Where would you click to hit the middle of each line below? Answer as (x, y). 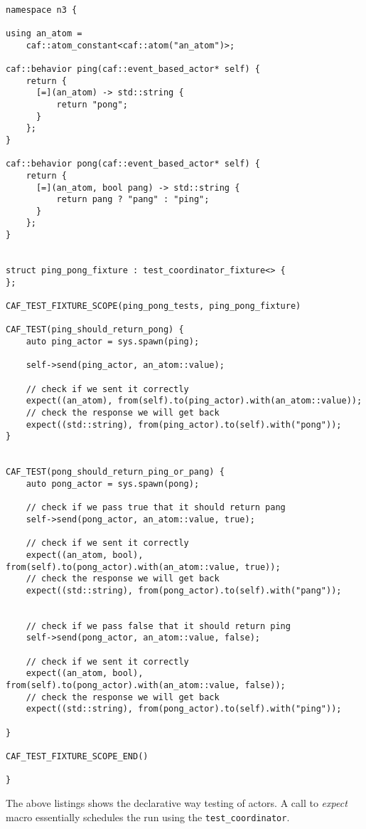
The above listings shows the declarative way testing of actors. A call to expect (177, 802)
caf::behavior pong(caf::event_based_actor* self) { (133, 164)
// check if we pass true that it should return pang (156, 508)
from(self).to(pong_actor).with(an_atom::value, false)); (146, 686)
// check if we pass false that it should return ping (158, 626)
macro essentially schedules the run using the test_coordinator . (148, 817)
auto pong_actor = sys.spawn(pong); (113, 484)
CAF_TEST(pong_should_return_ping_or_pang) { (115, 472)
